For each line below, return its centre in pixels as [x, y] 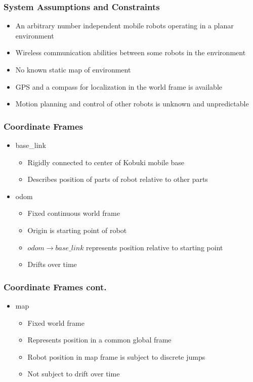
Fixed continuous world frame [74, 213]
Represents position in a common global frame [99, 340]
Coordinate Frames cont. [55, 286]
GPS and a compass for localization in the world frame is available [119, 86]
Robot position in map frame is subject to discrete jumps [116, 356]
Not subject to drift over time [74, 374]
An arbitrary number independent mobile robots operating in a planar [124, 26]
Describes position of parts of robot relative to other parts [118, 179]
